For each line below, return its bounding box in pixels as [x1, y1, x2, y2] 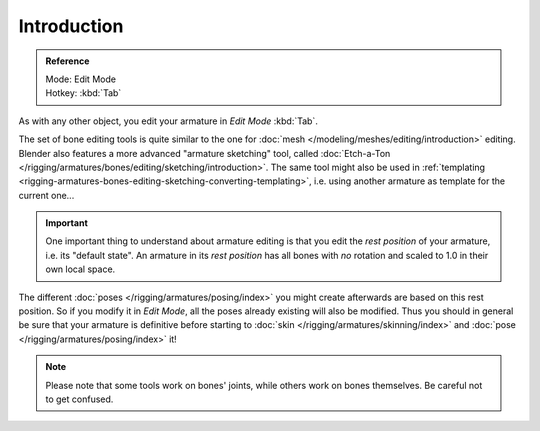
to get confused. [45, 393, 114, 405]
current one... [18, 189, 75, 201]
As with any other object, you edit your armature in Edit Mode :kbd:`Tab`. [18, 115, 319, 127]
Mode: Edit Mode [45, 73, 117, 85]
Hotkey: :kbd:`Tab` [45, 87, 122, 99]
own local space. [45, 263, 116, 275]
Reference [45, 55, 90, 67]
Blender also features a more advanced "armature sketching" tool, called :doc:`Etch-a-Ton [18, 147, 391, 159]
